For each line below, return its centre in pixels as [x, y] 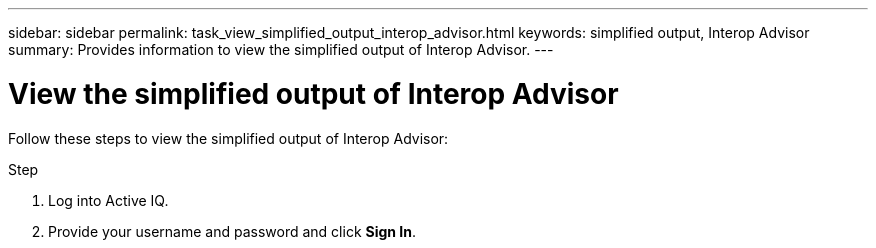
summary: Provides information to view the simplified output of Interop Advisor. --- [281, 49]
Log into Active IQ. [108, 200]
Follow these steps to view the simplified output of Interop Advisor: [228, 138]
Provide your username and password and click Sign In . [232, 231]
